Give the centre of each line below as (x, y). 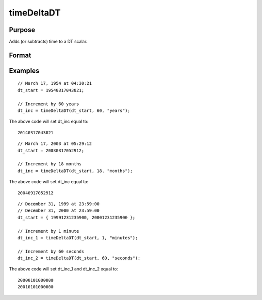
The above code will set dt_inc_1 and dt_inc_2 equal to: (64, 269)
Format (20, 55)
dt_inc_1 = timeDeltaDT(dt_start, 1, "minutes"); (78, 238)
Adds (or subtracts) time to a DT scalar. (48, 42)
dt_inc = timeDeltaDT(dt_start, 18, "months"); (75, 171)
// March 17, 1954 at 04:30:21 (55, 83)
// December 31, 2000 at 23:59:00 (58, 211)
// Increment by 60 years (49, 104)
